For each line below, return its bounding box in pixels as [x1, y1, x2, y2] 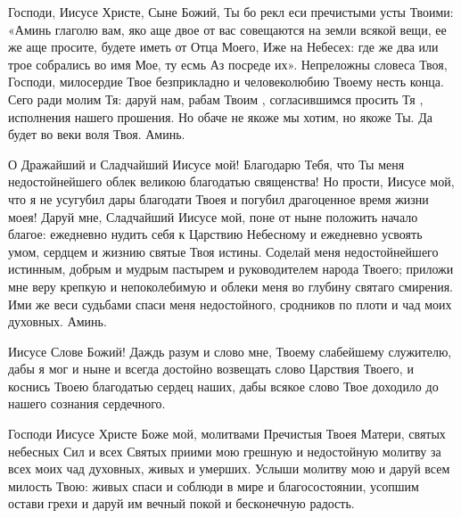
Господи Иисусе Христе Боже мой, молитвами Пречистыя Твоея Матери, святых [8, 424, 446, 443]
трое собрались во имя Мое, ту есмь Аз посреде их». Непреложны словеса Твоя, [8, 54, 448, 73]
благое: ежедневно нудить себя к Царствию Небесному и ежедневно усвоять [8, 225, 423, 243]
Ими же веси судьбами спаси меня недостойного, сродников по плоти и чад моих [8, 294, 452, 313]
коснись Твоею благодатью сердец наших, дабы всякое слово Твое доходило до [8, 376, 439, 395]
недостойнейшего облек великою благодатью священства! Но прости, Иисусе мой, [8, 172, 455, 191]
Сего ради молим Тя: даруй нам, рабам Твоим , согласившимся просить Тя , [8, 89, 424, 108]
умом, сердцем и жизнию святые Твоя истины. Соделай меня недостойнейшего [8, 242, 439, 260]
